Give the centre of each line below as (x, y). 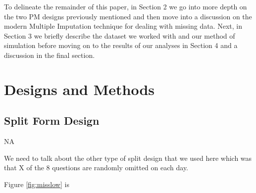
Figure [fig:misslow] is (37, 184)
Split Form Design (52, 121)
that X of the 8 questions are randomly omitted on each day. (96, 168)
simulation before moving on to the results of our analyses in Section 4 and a (121, 45)
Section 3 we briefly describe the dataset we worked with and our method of (120, 35)
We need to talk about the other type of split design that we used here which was (128, 158)
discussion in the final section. (50, 55)
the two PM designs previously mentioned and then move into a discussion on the (128, 16)
